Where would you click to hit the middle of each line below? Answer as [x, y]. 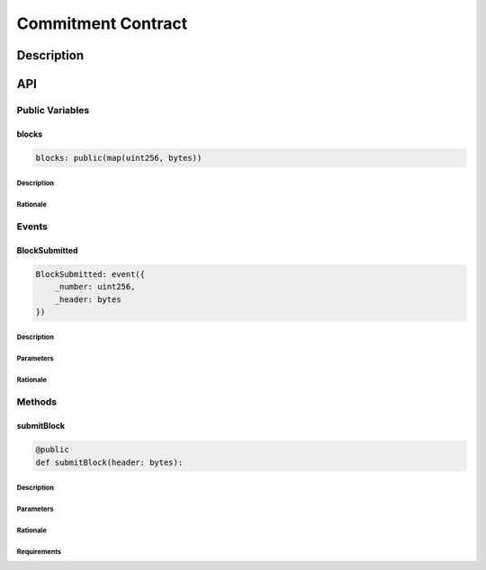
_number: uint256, [95, 287]
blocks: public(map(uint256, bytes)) [119, 158]
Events [32, 227]
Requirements [39, 552]
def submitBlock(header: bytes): [109, 462]
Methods [37, 402]
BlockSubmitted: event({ [90, 274]
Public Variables [53, 110]
